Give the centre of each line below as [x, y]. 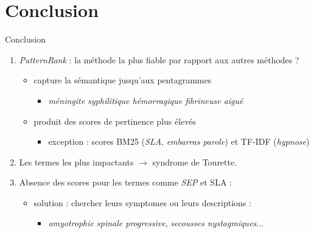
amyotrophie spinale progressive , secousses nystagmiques [152, 223]
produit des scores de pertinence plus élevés [115, 121]
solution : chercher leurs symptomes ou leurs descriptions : [142, 202]
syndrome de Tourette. [195, 162]
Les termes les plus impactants [76, 162]
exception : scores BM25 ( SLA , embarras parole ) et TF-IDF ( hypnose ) [179, 141]
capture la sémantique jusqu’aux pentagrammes [123, 80]
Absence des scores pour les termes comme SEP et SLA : [125, 182]
